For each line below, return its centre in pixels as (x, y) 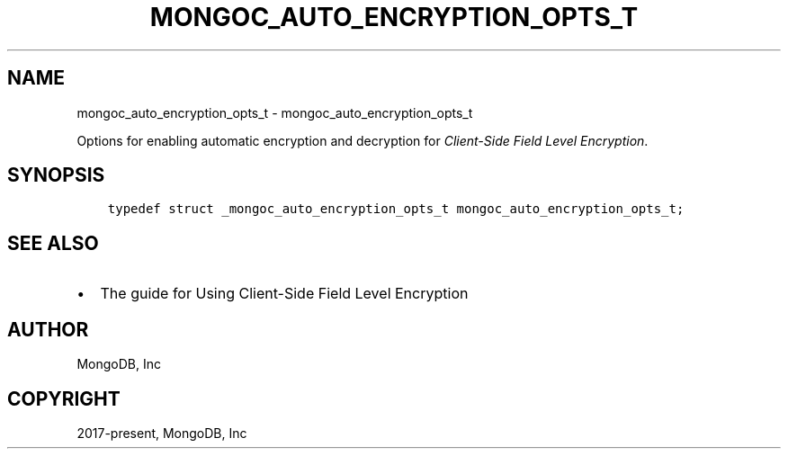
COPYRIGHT (64, 398)
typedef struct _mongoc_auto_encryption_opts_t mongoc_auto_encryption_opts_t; (396, 209)
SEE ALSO (53, 243)
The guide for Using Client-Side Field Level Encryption (284, 294)
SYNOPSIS (56, 175)
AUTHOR (48, 329)
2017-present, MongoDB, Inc (162, 433)
